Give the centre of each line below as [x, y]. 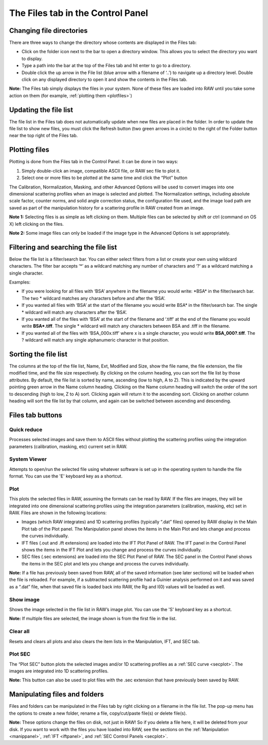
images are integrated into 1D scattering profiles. [59, 671]
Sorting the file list [38, 354]
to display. [32, 58]
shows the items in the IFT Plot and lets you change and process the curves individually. [112, 550]
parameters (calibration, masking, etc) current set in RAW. [68, 446]
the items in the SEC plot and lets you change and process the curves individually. [105, 563]
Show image [24, 599]
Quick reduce [26, 429]
